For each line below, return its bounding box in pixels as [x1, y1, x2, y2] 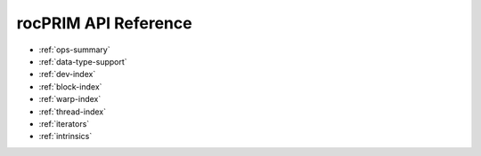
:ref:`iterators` [38, 118, 90, 129]
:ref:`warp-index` [38, 94, 102, 105]
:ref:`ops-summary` [38, 44, 110, 55]
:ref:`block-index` [38, 81, 102, 92]
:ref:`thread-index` [38, 106, 107, 117]
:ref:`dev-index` [38, 69, 96, 80]
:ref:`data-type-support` [38, 56, 128, 66]
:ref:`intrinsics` [38, 131, 93, 142]
